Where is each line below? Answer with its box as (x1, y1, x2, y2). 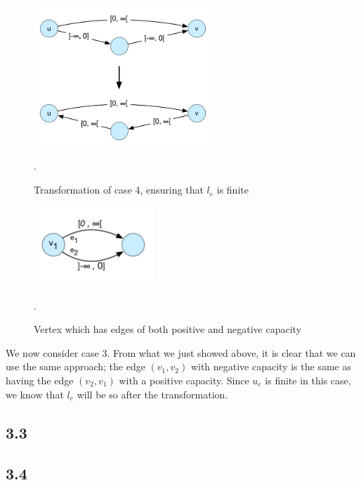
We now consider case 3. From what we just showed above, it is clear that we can (6, 345, 356, 360)
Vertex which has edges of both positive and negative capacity (34, 322, 301, 336)
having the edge (6, 373, 74, 388)
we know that (6, 386, 64, 401)
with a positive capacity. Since (119, 373, 249, 388)
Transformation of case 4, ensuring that (34, 182, 204, 197)
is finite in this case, (265, 373, 351, 388)
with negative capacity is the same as (190, 359, 351, 374)
